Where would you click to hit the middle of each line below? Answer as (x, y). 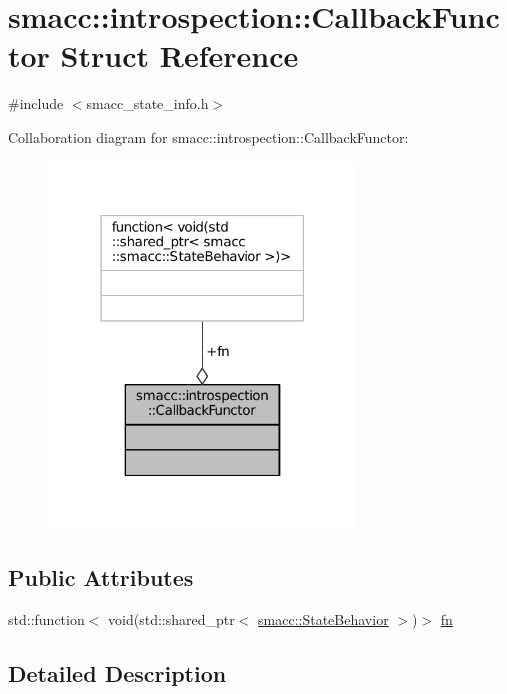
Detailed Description (117, 672)
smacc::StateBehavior (323, 618)
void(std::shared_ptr (171, 618)
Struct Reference (179, 55)
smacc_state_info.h (147, 103)
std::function (46, 618)
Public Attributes (101, 576)
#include (36, 103)
